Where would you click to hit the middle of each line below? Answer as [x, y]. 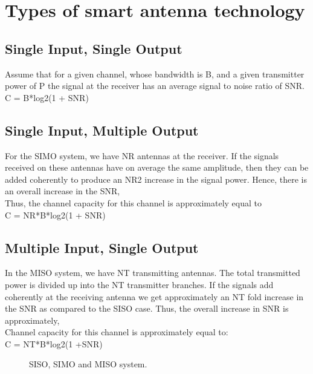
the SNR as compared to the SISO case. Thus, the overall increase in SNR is [147, 308]
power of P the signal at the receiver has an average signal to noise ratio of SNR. [155, 86]
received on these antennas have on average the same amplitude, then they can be [157, 167]
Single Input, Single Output [94, 48]
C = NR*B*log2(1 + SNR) [55, 215]
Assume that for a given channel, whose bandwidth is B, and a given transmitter [155, 74]
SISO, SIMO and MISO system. [88, 364]
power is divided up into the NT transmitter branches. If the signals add [139, 284]
